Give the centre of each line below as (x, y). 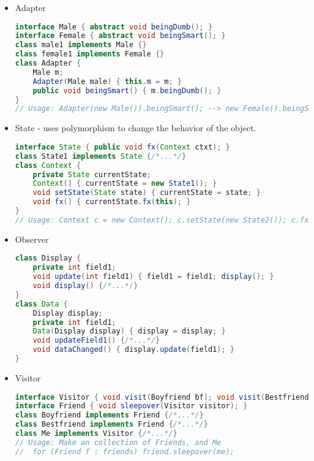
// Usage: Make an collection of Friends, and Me (118, 442)
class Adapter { (48, 63)
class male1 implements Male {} (81, 45)
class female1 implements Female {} (90, 54)
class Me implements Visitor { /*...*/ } (96, 433)
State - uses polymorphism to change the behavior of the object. (136, 128)
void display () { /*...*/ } (85, 286)
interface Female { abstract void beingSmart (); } (120, 36)
